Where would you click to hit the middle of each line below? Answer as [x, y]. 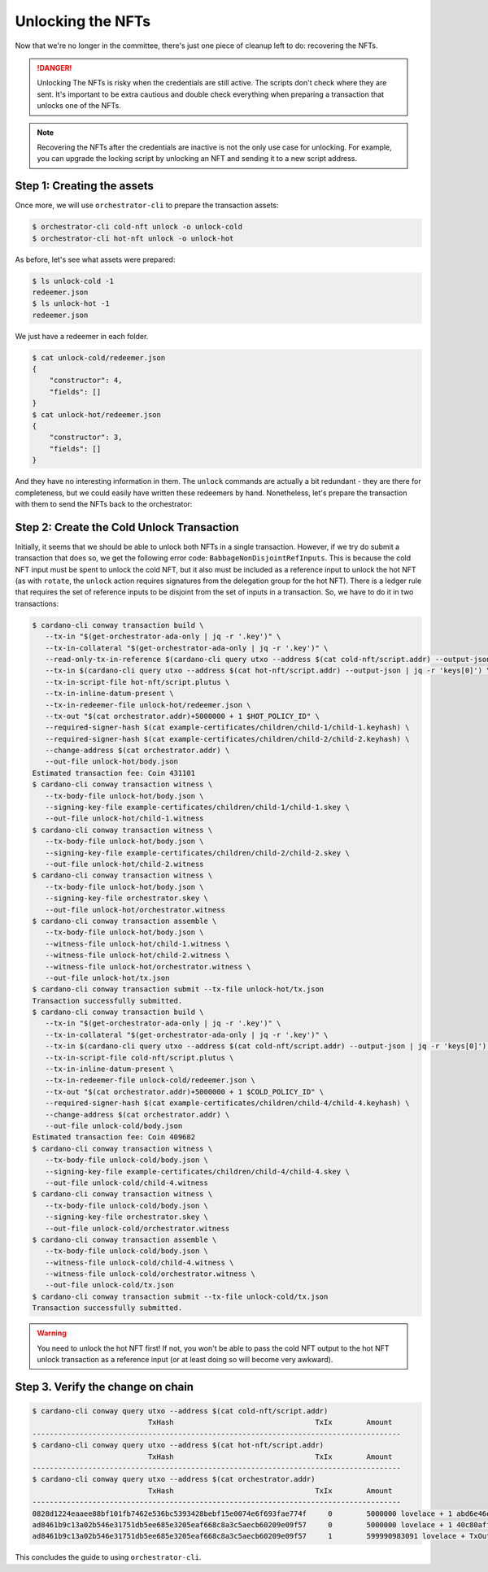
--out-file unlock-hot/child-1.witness [124, 819]
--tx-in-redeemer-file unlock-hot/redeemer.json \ [148, 705]
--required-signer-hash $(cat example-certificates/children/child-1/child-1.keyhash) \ [227, 727]
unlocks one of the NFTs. [79, 106]
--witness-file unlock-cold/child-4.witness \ [139, 1262]
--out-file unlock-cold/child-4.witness [127, 1182]
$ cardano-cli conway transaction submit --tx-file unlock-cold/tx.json [180, 1296]
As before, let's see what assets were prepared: [95, 259]
